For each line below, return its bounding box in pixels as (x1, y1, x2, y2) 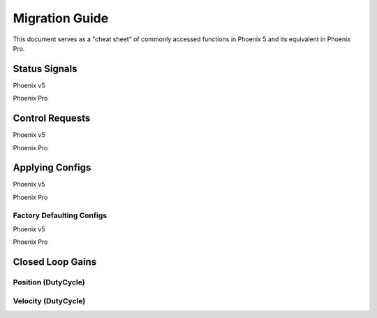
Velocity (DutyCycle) (13, 296, 86, 305)
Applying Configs (13, 161, 91, 174)
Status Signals (13, 63, 77, 75)
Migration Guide (13, 10, 109, 26)
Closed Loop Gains (13, 256, 97, 268)
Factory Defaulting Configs (13, 210, 108, 220)
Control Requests (13, 113, 91, 124)
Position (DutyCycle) (13, 277, 85, 287)
